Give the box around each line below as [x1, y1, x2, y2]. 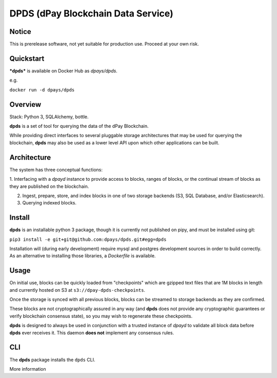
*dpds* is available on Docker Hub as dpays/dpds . [9, 67, 117, 74]
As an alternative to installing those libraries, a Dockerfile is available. [9, 253, 156, 259]
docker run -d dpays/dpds [9, 87, 75, 92]
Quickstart [9, 54, 45, 63]
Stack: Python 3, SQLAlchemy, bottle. [9, 114, 89, 120]
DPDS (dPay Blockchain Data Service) [9, 8, 174, 19]
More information [9, 366, 46, 372]
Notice [9, 27, 32, 36]
